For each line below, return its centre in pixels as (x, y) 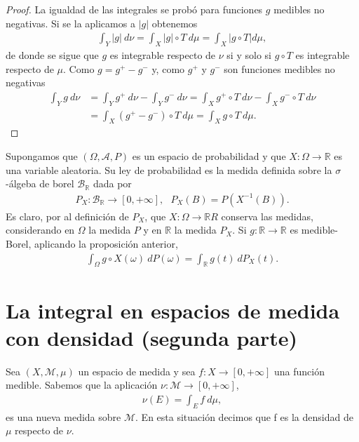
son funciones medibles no (279, 68)
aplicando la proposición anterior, (106, 244)
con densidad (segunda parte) (152, 337)
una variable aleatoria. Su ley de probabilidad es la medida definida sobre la (169, 169)
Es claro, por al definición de (67, 216)
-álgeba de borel (40, 183)
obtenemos (175, 23)
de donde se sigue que (52, 55)
